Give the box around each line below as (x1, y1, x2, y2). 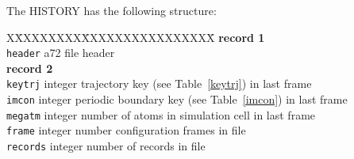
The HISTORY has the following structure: (6, 2, 217, 18)
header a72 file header (6, 44, 115, 61)
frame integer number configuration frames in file (6, 122, 246, 138)
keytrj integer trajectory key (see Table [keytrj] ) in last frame (6, 75, 312, 92)
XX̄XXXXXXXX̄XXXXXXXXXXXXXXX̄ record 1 (6, 28, 265, 45)
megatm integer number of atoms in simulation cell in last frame (6, 106, 316, 123)
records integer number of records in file (6, 138, 206, 154)
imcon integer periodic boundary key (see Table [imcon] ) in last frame (6, 91, 348, 108)
